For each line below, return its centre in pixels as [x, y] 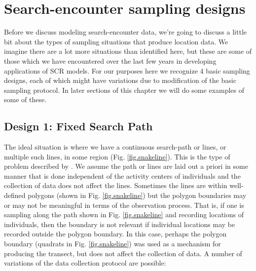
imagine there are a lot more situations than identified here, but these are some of [128, 51]
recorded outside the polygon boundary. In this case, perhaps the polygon [115, 234]
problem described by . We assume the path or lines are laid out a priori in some [126, 166]
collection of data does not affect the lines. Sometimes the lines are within [116, 185]
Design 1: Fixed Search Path [78, 126]
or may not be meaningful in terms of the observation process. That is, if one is [124, 205]
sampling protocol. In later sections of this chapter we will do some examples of [124, 90]
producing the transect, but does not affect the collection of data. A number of [123, 253]
